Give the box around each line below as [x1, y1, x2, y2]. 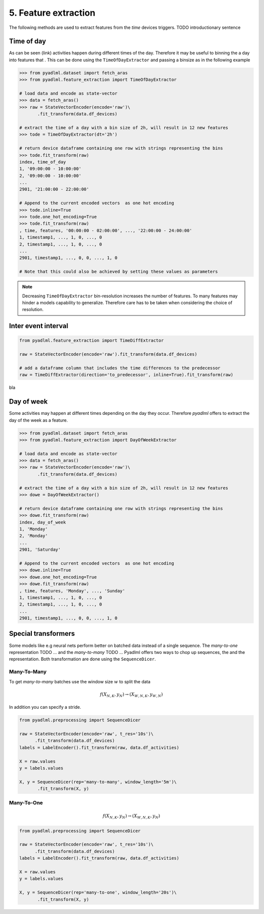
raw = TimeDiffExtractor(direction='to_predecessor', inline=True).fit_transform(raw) [19, 372, 234, 378]
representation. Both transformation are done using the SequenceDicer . [9, 656, 156, 662]
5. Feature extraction [9, 7, 95, 18]
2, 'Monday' [19, 533, 48, 539]
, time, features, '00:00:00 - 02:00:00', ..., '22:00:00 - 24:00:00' [19, 228, 193, 233]
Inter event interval [9, 322, 68, 330]
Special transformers [9, 629, 75, 638]
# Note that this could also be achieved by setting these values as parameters [19, 269, 218, 274]
